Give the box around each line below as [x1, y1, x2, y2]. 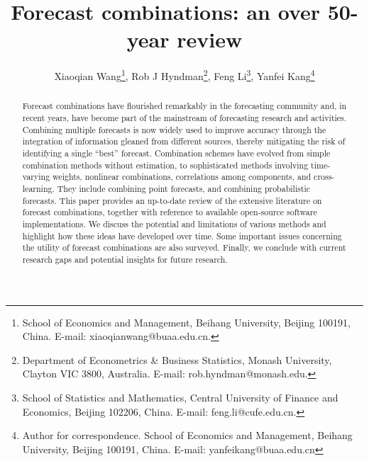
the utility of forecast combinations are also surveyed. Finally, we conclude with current [22, 241, 346, 254]
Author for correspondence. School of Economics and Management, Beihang [22, 428, 353, 443]
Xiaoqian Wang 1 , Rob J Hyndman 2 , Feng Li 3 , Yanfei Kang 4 [54, 67, 315, 83]
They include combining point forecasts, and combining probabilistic [57, 182, 311, 194]
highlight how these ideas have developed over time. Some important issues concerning [22, 229, 342, 241]
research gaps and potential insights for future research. [22, 253, 228, 265]
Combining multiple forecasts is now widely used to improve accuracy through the [22, 123, 326, 135]
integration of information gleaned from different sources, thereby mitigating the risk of [22, 135, 346, 147]
